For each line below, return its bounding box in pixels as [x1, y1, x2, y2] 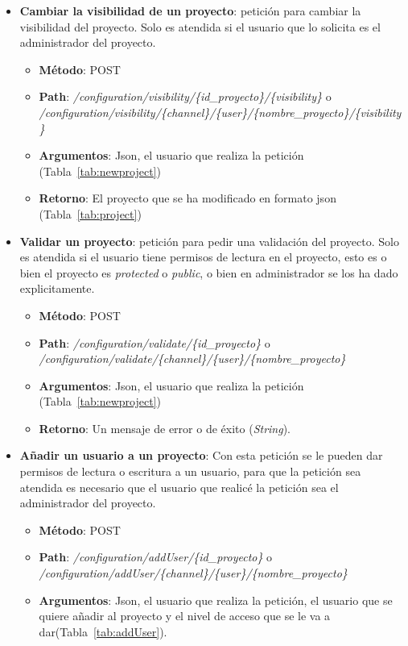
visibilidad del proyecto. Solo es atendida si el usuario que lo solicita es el [19, 18, 381, 35]
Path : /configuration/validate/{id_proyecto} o [39, 334, 270, 351]
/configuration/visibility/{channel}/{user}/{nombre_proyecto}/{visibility [39, 103, 402, 120]
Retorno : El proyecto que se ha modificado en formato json [39, 190, 336, 206]
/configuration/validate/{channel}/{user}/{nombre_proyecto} [39, 350, 346, 367]
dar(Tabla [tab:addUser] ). [39, 623, 167, 640]
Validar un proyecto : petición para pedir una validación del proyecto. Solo [19, 232, 399, 249]
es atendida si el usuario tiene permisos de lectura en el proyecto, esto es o [19, 248, 387, 265]
